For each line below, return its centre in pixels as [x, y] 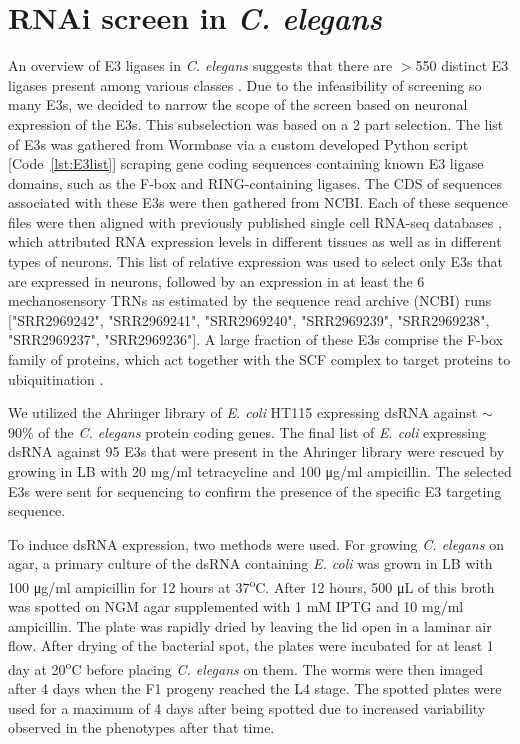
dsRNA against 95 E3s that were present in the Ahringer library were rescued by [256, 451]
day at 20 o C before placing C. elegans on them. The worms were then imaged [246, 667]
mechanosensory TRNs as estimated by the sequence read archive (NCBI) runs [250, 300]
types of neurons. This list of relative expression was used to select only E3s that [255, 261]
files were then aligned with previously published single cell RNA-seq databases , [255, 221]
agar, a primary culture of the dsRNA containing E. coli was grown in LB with [250, 563]
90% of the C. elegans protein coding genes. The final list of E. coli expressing [247, 431]
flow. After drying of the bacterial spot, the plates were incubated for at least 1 [251, 645]
